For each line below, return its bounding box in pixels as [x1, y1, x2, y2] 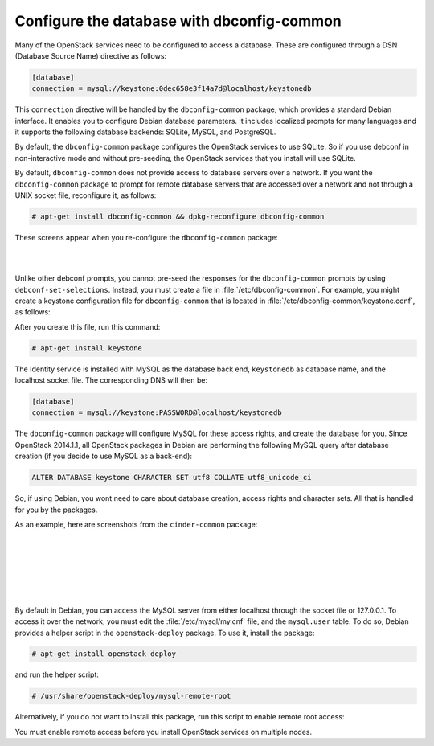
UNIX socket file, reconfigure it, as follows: [14, 191, 157, 200]
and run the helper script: [14, 670, 100, 679]
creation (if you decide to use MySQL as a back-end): [14, 451, 193, 461]
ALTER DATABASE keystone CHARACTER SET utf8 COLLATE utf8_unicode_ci [31, 473, 312, 482]
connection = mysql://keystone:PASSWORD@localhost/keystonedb [31, 408, 282, 417]
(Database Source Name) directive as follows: [14, 51, 167, 60]
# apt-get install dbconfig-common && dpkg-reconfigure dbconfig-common [31, 212, 325, 221]
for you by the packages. [14, 505, 98, 514]
